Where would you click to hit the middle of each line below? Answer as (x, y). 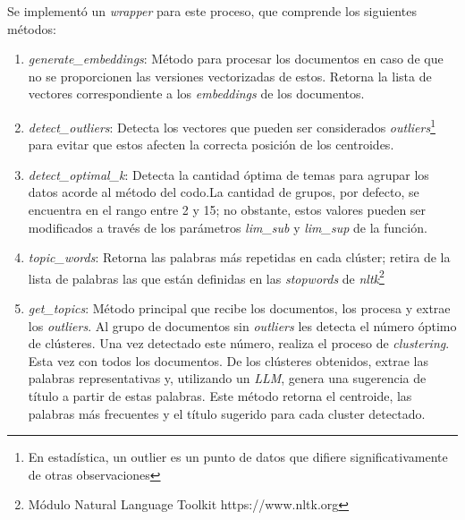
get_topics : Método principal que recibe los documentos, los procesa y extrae (239, 308)
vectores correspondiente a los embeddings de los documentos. (196, 94)
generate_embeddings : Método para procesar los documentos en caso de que (236, 59)
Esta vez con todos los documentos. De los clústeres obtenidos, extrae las (228, 360)
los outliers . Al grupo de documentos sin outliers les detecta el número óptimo (242, 325)
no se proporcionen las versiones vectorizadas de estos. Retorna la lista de (230, 76)
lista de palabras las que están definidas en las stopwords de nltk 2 (206, 277)
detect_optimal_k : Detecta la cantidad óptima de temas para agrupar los (228, 174)
